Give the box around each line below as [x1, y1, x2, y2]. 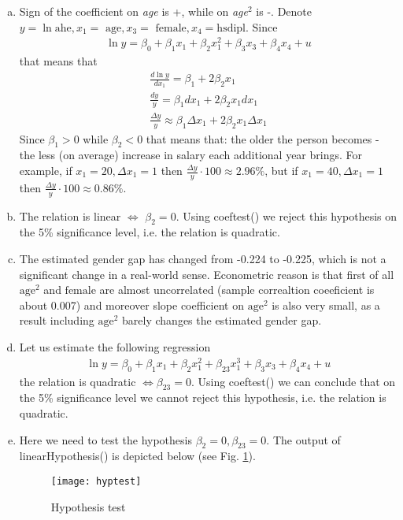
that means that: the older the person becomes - [146, 130, 379, 147]
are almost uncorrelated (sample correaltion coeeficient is [99, 281, 375, 298]
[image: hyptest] [50, 475, 142, 487]
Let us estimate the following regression [19, 339, 211, 355]
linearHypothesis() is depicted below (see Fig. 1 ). [19, 448, 256, 464]
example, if [19, 162, 72, 178]
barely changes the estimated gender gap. [122, 312, 322, 329]
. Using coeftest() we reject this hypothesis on [176, 207, 397, 224]
